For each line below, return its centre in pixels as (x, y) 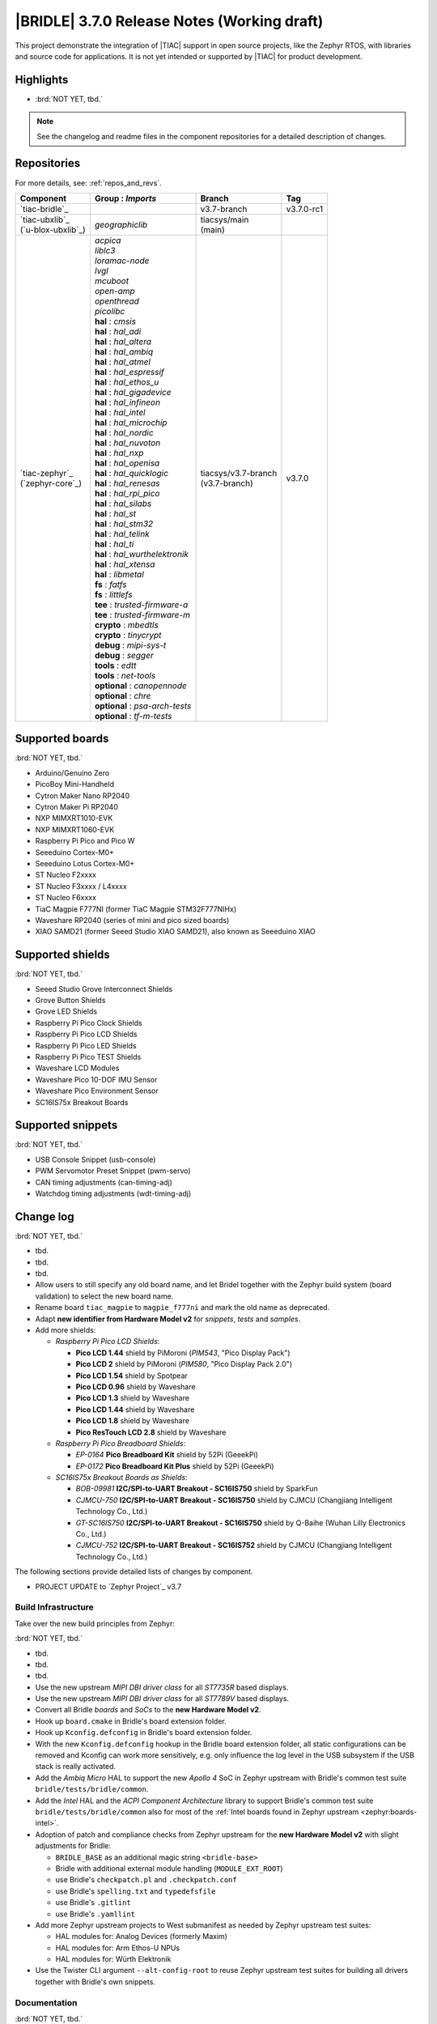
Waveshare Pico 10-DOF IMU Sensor (96, 1079)
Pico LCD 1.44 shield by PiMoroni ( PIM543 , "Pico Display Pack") (183, 1353)
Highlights (42, 80)
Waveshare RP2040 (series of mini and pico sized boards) (132, 920)
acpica (108, 240)
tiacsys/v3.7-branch (239, 473)
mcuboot (112, 281)
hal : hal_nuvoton (127, 443)
